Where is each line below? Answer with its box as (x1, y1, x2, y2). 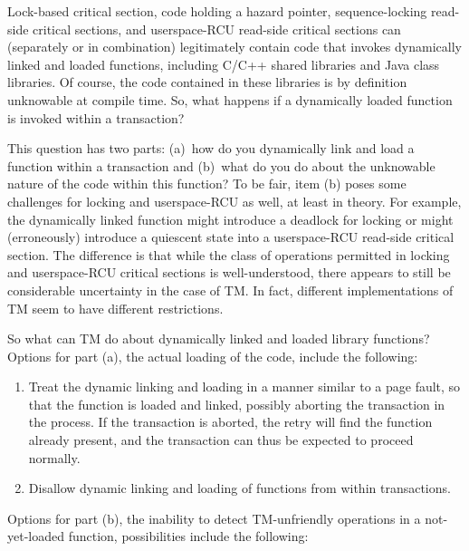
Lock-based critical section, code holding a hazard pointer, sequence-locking (7, 2, 427, 20)
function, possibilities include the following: (68, 527, 309, 546)
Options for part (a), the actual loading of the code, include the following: (7, 346, 418, 365)
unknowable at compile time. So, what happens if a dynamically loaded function (7, 90, 453, 109)
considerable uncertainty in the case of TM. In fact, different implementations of (7, 280, 454, 299)
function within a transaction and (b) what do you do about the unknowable (7, 156, 435, 175)
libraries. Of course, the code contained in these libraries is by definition (7, 72, 407, 92)
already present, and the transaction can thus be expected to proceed (28, 430, 414, 449)
